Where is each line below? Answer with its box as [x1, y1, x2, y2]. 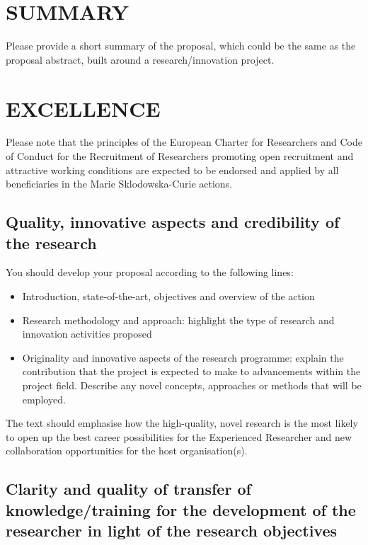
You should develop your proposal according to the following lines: [6, 265, 294, 280]
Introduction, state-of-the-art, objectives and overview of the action [22, 289, 315, 303]
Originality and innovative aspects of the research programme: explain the [22, 350, 344, 365]
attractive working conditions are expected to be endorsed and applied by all [6, 162, 339, 177]
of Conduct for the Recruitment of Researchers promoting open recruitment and [6, 149, 354, 163]
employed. [22, 391, 66, 406]
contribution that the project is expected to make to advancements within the [22, 364, 361, 379]
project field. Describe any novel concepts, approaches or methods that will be [22, 377, 362, 392]
